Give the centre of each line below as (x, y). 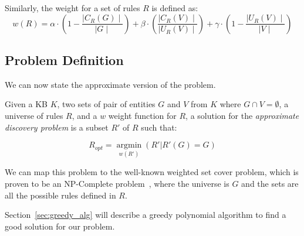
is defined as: (175, 8)
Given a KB (26, 104)
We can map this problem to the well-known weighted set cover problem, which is (152, 172)
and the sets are (270, 183)
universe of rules (34, 115)
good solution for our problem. (60, 226)
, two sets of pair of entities (106, 104)
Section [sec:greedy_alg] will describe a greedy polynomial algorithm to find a (146, 215)
